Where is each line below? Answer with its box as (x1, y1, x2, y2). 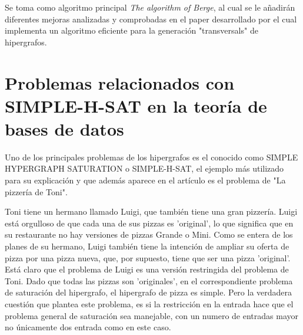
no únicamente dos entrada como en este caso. (5, 321, 171, 333)
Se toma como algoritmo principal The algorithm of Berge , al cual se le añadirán (5, 1, 295, 13)
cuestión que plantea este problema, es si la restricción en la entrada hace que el (5, 298, 294, 310)
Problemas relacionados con (5, 70, 235, 94)
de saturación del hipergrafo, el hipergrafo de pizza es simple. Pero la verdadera (5, 286, 292, 298)
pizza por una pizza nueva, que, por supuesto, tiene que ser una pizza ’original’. (5, 251, 291, 264)
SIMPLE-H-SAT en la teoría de (5, 93, 267, 117)
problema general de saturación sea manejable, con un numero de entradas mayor (5, 309, 298, 321)
